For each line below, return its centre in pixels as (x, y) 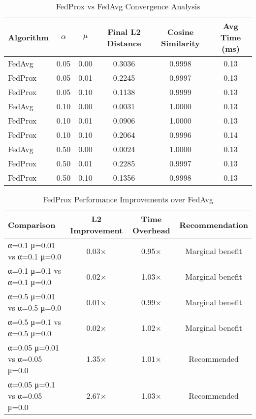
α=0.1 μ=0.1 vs (35, 271)
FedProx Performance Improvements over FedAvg (128, 199)
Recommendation (214, 225)
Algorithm (28, 37)
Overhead (151, 230)
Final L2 (124, 32)
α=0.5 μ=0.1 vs (35, 322)
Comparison (32, 225)
